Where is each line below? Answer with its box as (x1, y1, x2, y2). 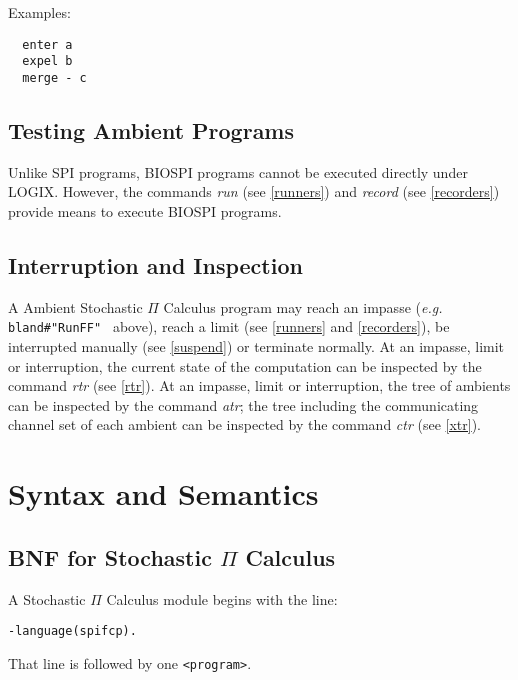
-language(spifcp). (8, 624, 137, 639)
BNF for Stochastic (8, 541, 212, 572)
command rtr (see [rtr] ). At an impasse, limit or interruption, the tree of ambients (8, 375, 511, 396)
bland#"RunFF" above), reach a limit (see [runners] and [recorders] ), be (8, 316, 450, 337)
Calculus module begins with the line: (106, 588, 338, 609)
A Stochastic (8, 588, 86, 609)
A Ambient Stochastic (8, 296, 143, 317)
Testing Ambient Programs (8, 114, 295, 145)
